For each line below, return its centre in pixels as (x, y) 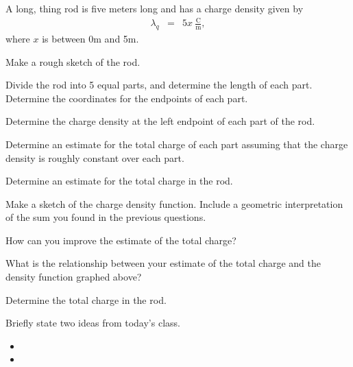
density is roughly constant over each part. (95, 157)
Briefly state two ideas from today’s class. (93, 323)
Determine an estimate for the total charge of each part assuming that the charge (177, 144)
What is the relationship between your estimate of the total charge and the (163, 263)
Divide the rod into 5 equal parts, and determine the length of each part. (159, 85)
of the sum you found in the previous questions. (106, 217)
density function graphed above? (74, 277)
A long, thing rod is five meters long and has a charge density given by (155, 8)
